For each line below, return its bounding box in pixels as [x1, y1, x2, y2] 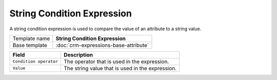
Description [64, 51, 93, 58]
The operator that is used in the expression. [64, 58, 169, 65]
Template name [12, 35, 50, 42]
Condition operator [12, 59, 58, 64]
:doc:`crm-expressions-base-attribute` [55, 42, 149, 49]
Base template [12, 42, 47, 49]
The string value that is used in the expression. [64, 65, 177, 72]
